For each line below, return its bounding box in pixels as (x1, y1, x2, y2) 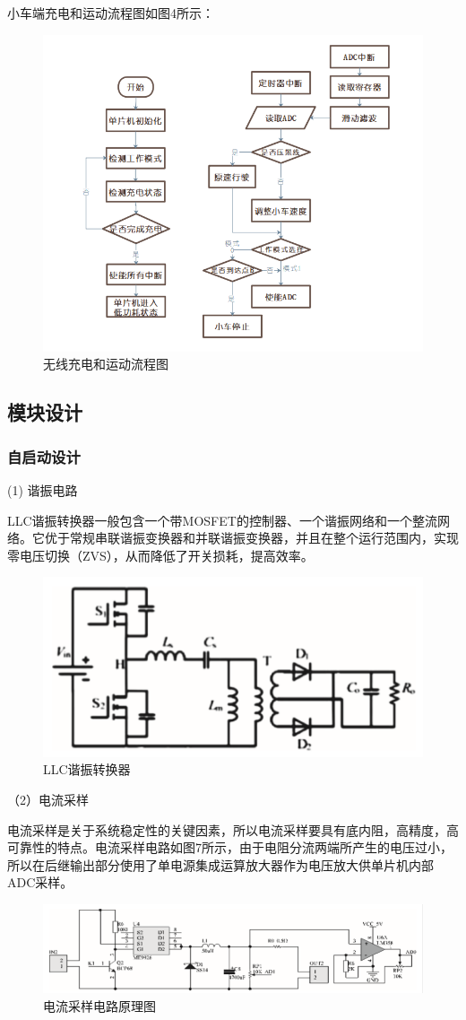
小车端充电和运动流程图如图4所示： (7, 4, 214, 22)
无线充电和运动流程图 (43, 354, 168, 373)
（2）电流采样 (7, 790, 89, 809)
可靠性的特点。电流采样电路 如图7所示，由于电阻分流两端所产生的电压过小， (7, 838, 453, 857)
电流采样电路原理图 (43, 996, 156, 1015)
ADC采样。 (7, 873, 73, 892)
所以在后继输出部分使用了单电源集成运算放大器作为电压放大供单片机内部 (7, 855, 434, 874)
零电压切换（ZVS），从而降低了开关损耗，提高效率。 (7, 545, 314, 564)
